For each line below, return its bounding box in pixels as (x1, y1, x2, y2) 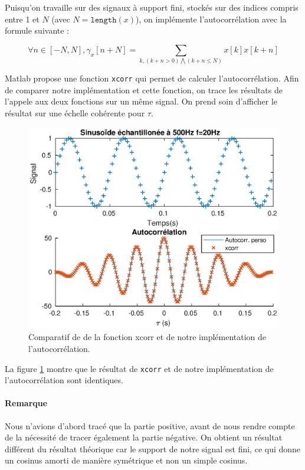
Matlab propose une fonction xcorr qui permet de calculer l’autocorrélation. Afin (5, 72, 299, 84)
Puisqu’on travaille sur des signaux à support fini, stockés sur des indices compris (5, 1, 299, 13)
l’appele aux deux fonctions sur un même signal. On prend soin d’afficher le (5, 95, 278, 107)
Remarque (5, 397, 48, 409)
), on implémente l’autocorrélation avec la (136, 12, 287, 25)
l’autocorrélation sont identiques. (5, 374, 123, 386)
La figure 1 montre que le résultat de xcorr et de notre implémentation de (5, 362, 274, 374)
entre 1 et (5, 12, 40, 25)
